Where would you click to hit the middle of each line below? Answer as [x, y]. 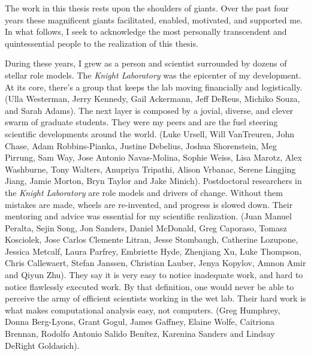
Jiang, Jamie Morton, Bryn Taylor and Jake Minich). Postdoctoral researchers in [153, 181]
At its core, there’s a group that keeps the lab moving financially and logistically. [154, 87]
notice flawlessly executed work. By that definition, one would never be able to [150, 286]
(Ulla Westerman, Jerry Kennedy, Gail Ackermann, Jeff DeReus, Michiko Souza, [153, 99]
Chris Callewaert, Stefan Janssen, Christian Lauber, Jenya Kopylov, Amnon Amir [155, 263]
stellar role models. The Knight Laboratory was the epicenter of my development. [153, 75]
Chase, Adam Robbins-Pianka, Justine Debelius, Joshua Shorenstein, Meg [141, 145]
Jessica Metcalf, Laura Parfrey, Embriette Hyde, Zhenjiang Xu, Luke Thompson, [153, 251]
